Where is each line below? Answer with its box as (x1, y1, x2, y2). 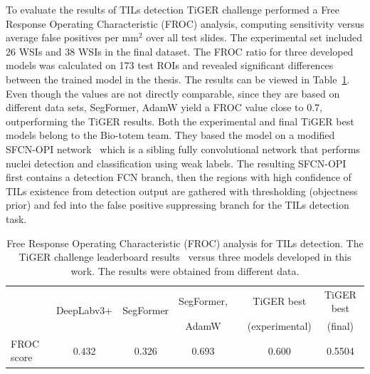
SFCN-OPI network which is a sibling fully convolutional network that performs (6, 141, 360, 156)
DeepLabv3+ (55, 302, 113, 317)
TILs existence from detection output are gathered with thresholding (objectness (6, 183, 358, 198)
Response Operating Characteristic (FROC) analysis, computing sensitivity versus (6, 16, 364, 31)
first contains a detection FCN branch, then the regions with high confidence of (6, 170, 351, 185)
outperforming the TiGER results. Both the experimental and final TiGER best (6, 113, 354, 128)
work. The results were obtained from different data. (70, 263, 300, 278)
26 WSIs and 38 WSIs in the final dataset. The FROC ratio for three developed (6, 43, 354, 58)
